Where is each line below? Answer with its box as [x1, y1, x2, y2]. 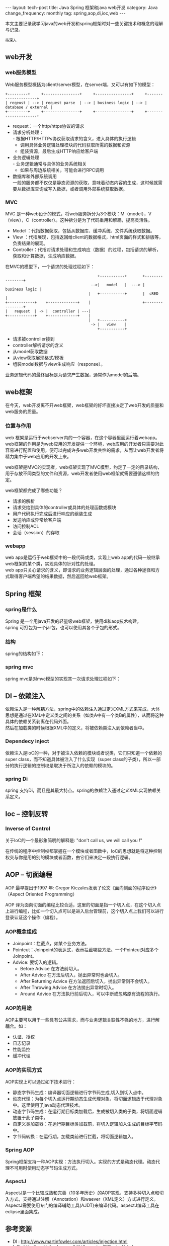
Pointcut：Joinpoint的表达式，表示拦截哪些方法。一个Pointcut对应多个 [12, 947, 159, 953]
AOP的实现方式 [5, 1066, 42, 1073]
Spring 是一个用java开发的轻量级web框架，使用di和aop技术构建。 [5, 618, 142, 624]
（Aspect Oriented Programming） [5, 891, 77, 897]
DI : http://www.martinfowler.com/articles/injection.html [12, 1238, 128, 1244]
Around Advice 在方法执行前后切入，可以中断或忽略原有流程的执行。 [20, 990, 162, 996]
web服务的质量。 [5, 408, 41, 414]
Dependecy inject [5, 738, 49, 745]
